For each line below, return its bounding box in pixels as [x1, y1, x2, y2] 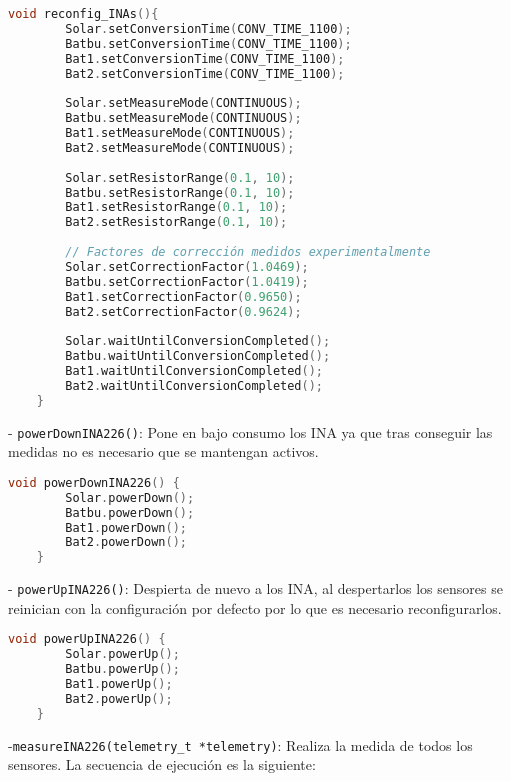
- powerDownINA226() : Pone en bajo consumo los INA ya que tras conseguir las [8, 421, 493, 442]
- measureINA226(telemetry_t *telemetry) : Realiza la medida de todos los [8, 734, 473, 755]
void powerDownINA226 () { [8, 475, 180, 490]
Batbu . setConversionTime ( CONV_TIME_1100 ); [65, 36, 352, 51]
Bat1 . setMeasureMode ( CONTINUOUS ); [65, 126, 295, 140]
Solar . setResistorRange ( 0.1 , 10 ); [65, 170, 295, 185]
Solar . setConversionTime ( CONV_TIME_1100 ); [65, 21, 352, 36]
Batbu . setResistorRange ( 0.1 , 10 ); [65, 185, 295, 200]
